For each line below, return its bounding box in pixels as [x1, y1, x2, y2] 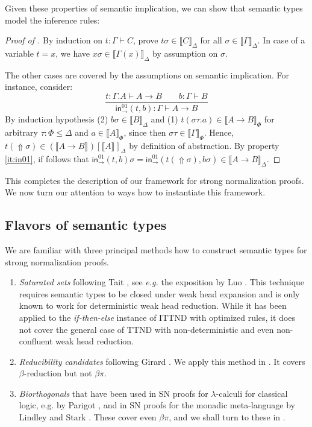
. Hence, [204, 126, 234, 139]
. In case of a [257, 34, 305, 46]
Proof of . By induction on [5, 34, 103, 46]
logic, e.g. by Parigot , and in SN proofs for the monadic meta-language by [19, 399, 295, 411]
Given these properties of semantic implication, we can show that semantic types [5, 2, 303, 14]
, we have [55, 46, 90, 59]
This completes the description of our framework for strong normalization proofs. [5, 174, 304, 186]
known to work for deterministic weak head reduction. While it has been [19, 299, 287, 312]
